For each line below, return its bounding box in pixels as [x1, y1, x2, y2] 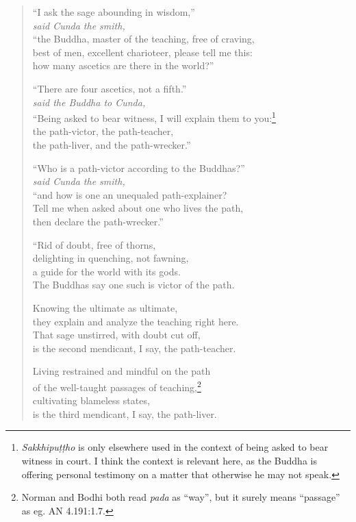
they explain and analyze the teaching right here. [32, 314, 239, 328]
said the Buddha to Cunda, [32, 95, 146, 109]
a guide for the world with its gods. [32, 264, 181, 278]
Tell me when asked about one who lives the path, [32, 201, 244, 215]
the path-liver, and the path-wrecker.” [32, 138, 191, 151]
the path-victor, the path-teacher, [32, 124, 174, 138]
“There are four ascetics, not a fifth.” [32, 81, 187, 95]
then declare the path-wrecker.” [32, 214, 164, 228]
